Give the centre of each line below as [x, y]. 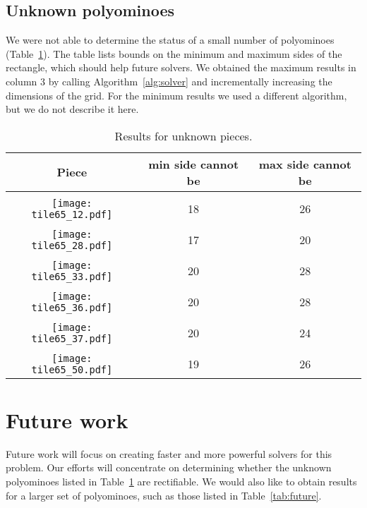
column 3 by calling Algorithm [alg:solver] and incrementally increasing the [169, 81]
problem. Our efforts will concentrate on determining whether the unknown [169, 467]
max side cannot [305, 164]
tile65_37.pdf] [72, 338]
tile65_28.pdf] [72, 245]
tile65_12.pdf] [72, 214]
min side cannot [194, 164]
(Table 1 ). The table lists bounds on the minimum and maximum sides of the [174, 53]
